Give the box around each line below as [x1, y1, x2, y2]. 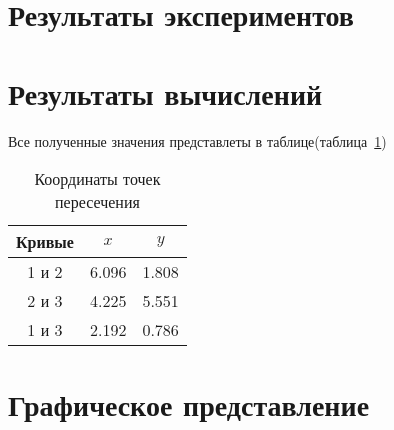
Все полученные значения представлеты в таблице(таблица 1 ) [8, 130, 387, 151]
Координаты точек [34, 167, 161, 191]
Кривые [16, 230, 74, 254]
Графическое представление [8, 384, 370, 425]
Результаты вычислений [8, 72, 323, 113]
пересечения [55, 190, 140, 214]
